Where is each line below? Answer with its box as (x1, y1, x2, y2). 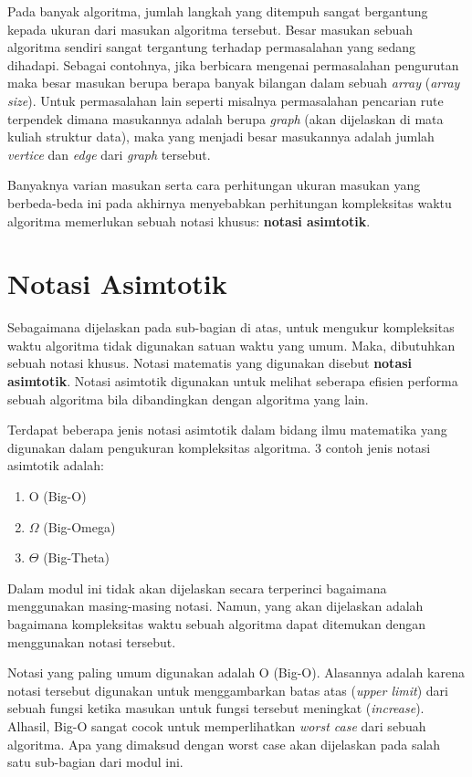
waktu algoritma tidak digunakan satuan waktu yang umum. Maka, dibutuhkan (7, 335, 456, 354)
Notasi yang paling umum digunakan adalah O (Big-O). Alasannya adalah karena (7, 663, 465, 682)
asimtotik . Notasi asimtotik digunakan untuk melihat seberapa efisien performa (7, 372, 458, 391)
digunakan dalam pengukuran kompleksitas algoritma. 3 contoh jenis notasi (7, 437, 431, 457)
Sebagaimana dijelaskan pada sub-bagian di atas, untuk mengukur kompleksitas (7, 318, 455, 337)
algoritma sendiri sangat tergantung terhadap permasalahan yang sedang (7, 37, 415, 57)
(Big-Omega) (43, 517, 116, 536)
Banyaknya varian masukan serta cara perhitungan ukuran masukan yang (7, 175, 421, 194)
